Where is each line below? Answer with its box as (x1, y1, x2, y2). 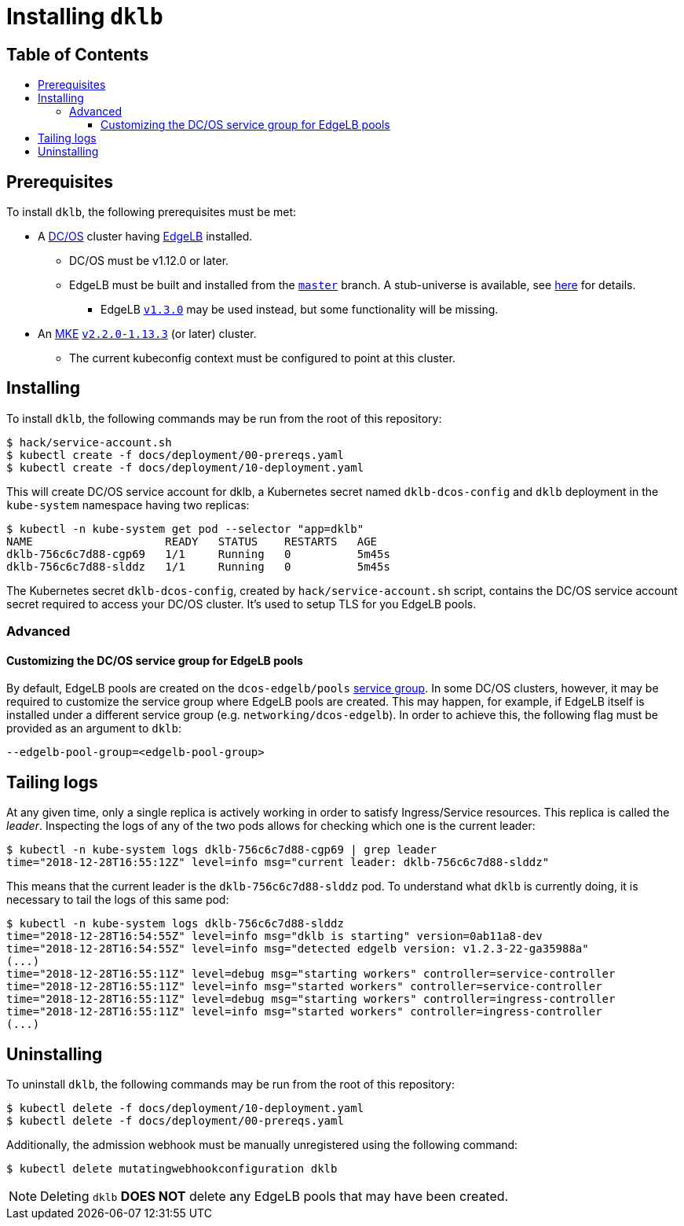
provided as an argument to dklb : (6, 721, 182, 736)
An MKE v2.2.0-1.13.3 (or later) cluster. (38, 327, 257, 341)
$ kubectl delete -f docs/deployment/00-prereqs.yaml (6, 1114, 344, 1128)
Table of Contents (6, 44, 149, 64)
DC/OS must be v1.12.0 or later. (69, 254, 229, 268)
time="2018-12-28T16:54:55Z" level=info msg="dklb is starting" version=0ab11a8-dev (6, 930, 543, 943)
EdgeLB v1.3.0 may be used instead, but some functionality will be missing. (101, 303, 499, 317)
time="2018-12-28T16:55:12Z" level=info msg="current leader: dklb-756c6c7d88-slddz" (6, 856, 550, 869)
